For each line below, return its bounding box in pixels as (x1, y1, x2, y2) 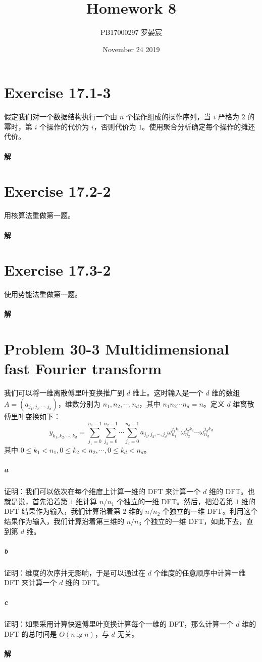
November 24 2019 (102, 43, 160, 54)
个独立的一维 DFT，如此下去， (143, 515, 246, 526)
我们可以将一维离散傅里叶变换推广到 (4, 387, 124, 398)
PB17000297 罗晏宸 (100, 27, 163, 37)
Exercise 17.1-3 (4, 82, 111, 103)
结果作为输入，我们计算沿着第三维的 (4, 515, 124, 526)
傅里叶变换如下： (4, 411, 61, 421)
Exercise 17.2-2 (4, 181, 111, 201)
